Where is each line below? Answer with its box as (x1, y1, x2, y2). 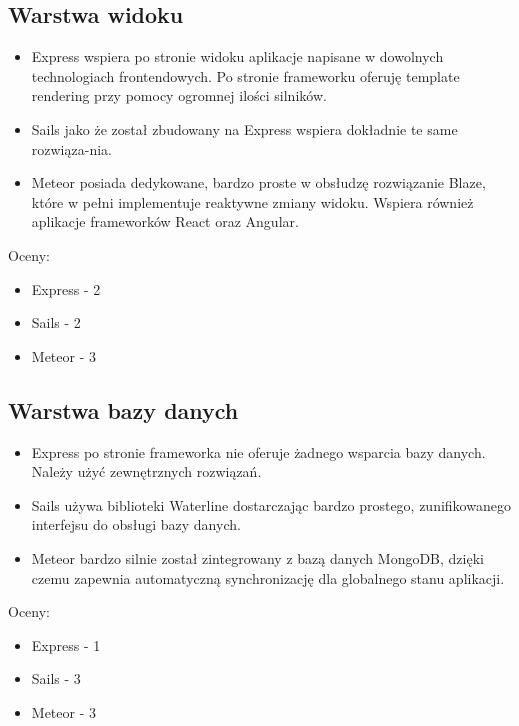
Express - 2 (31, 278, 101, 299)
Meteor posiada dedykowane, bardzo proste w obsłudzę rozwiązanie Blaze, (31, 172, 486, 193)
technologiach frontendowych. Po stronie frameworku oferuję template (31, 65, 460, 86)
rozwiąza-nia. (31, 138, 112, 159)
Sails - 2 (31, 312, 81, 333)
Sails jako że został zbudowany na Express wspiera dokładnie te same (31, 118, 458, 139)
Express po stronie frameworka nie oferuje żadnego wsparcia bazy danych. (31, 441, 486, 462)
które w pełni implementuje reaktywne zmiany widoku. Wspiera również (31, 191, 474, 212)
